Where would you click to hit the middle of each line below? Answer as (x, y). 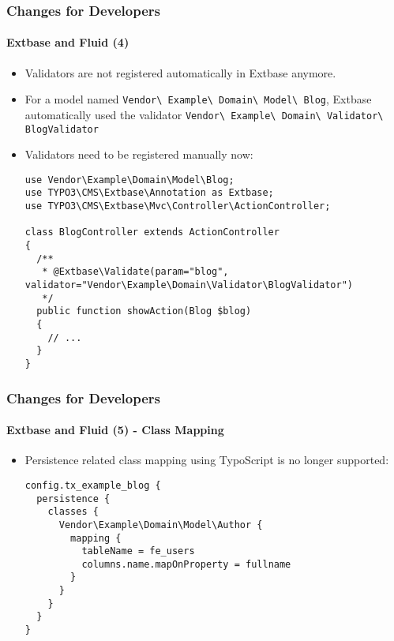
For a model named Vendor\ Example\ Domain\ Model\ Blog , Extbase (198, 99)
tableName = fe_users (138, 551)
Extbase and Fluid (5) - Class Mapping (115, 430)
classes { (73, 512)
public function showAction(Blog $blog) (144, 311)
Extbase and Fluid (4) (68, 42)
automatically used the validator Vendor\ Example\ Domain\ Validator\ (204, 114)
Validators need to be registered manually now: (139, 154)
